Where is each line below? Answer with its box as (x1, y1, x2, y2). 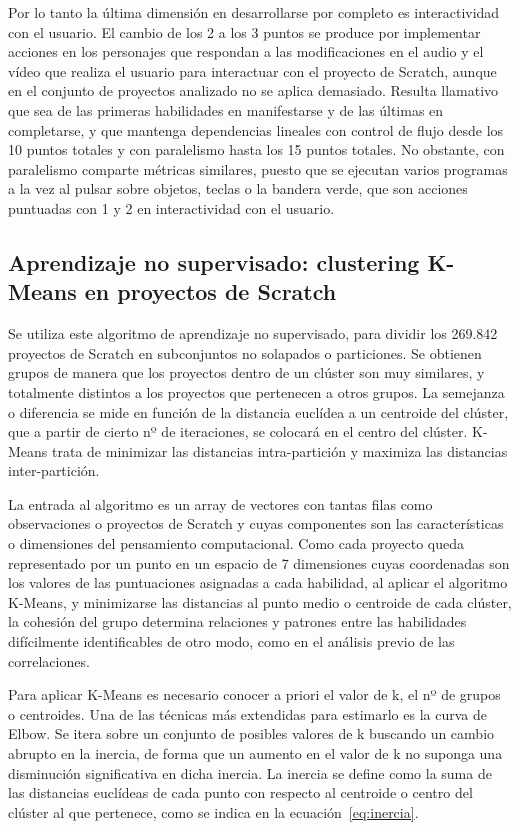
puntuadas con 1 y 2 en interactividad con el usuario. (8, 197, 335, 218)
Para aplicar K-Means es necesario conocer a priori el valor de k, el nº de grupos (8, 684, 501, 705)
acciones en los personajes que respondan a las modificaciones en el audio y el (8, 41, 484, 62)
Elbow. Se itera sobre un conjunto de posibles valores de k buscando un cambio (8, 723, 495, 744)
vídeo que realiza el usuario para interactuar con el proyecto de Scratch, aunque (8, 60, 497, 81)
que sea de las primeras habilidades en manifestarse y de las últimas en (8, 99, 444, 120)
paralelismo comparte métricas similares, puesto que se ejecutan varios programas (8, 158, 508, 179)
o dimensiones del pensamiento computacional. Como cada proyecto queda (8, 533, 465, 554)
